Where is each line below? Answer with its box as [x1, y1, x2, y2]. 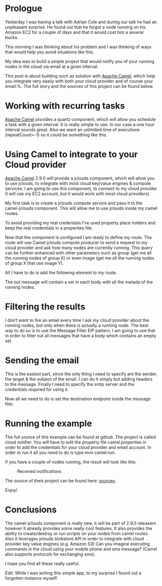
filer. [5, 401, 14, 407]
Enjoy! [5, 487, 18, 493]
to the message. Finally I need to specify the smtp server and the [5, 381, 134, 387]
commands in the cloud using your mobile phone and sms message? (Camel [5, 546, 157, 552]
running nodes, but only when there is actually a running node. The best [5, 322, 149, 328]
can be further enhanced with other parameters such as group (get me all [5, 250, 152, 255]
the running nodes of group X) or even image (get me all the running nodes [5, 255, 155, 261]
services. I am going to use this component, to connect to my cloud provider [5, 185, 157, 191]
